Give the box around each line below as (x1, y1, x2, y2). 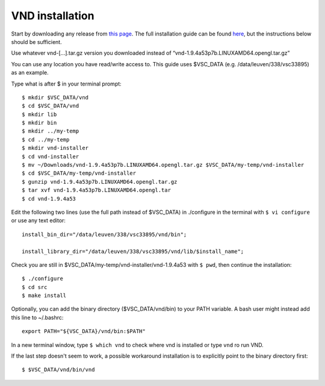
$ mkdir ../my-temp (22, 128, 79, 135)
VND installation (11, 9, 94, 22)
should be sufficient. (11, 38, 63, 45)
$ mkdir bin (22, 119, 57, 126)
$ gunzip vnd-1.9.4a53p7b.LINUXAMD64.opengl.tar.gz (22, 178, 178, 185)
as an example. (11, 69, 49, 76)
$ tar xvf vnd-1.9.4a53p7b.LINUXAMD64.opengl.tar (22, 187, 172, 194)
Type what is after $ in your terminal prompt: (11, 80, 122, 87)
